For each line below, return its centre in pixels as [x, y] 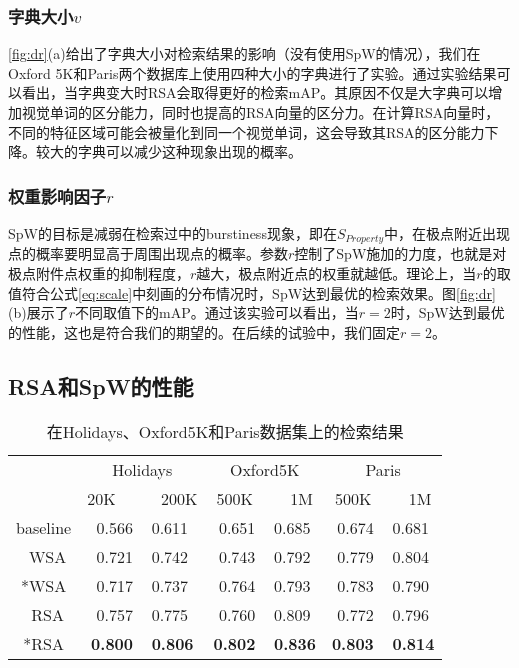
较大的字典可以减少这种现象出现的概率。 [168, 151]
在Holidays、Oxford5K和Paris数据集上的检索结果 [225, 431]
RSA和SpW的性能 [101, 385]
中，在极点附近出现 [447, 233]
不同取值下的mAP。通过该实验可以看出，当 [217, 312]
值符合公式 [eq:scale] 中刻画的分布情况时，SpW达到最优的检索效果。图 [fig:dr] [252, 292]
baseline [44, 527]
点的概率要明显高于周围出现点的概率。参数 [148, 253]
